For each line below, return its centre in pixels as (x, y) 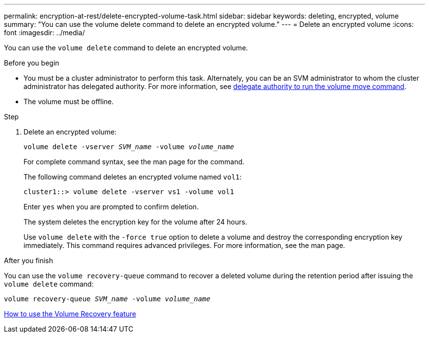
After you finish (29, 260)
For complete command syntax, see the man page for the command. (134, 162)
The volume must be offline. (69, 101)
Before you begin (32, 63)
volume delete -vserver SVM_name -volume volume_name (129, 147)
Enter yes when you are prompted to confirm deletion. (111, 207)
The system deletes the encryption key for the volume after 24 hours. (135, 222)
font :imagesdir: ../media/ (45, 33)
